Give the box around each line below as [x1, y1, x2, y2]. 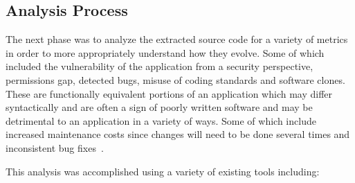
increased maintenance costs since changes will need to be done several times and [6, 127, 350, 141]
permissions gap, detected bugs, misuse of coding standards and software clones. [6, 72, 345, 87]
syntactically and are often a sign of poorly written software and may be [6, 100, 313, 114]
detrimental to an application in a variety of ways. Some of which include [6, 113, 316, 128]
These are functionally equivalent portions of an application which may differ [6, 86, 333, 101]
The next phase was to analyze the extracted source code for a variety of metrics [6, 32, 348, 46]
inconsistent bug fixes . [6, 140, 104, 155]
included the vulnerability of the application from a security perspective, [6, 59, 313, 73]
